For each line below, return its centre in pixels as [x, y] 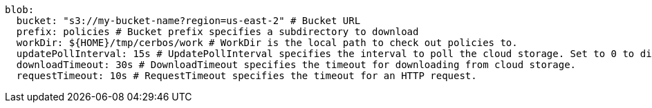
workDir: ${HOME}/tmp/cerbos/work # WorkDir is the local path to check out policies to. [267, 43]
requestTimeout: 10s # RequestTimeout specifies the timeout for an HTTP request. [246, 76]
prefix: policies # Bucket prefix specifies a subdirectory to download [217, 32]
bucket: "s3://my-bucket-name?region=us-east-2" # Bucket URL [188, 21]
